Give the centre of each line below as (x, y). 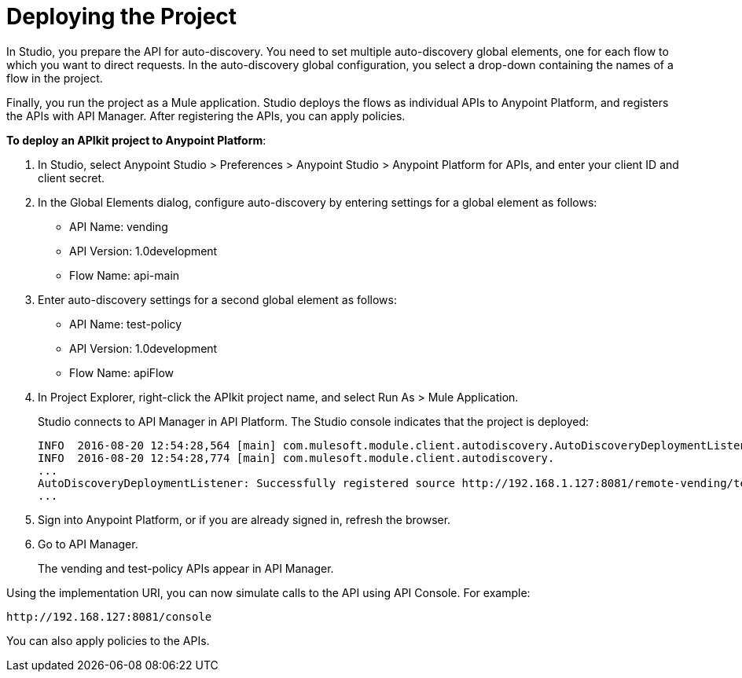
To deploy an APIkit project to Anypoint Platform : (136, 140)
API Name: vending (119, 226)
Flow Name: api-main (125, 275)
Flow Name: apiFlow (122, 372)
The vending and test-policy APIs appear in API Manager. (186, 568)
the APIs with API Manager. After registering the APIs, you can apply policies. (206, 115)
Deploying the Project (122, 16)
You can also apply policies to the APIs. (108, 640)
